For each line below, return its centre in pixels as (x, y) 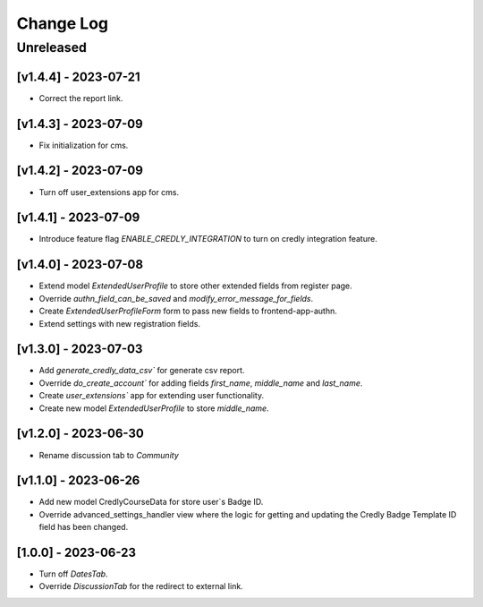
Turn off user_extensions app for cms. (109, 192)
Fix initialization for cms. (84, 145)
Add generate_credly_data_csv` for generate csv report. (142, 371)
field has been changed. (84, 527)
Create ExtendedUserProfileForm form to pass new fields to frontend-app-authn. (188, 311)
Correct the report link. (81, 98)
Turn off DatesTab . (73, 574)
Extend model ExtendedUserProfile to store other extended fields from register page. (195, 286)
